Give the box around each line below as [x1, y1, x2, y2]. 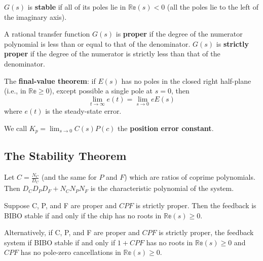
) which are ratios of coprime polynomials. [124, 172, 255, 182]
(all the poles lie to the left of [167, 2, 258, 12]
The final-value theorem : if [4, 75, 96, 86]
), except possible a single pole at [49, 85, 153, 96]
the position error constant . [118, 122, 214, 133]
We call [4, 122, 27, 133]
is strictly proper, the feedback [159, 227, 254, 238]
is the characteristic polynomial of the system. [90, 183, 234, 193]
